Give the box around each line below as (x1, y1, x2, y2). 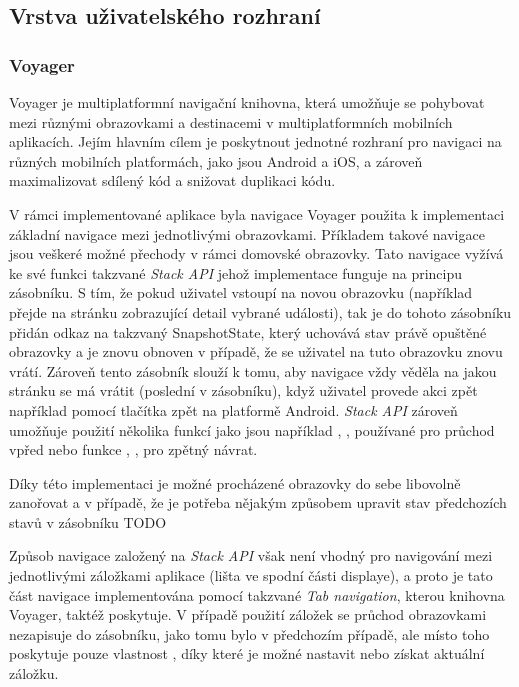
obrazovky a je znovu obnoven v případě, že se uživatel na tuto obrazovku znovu (9, 341, 503, 362)
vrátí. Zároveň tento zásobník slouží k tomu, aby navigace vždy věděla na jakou (9, 360, 497, 381)
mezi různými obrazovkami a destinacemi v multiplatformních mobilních (9, 111, 453, 132)
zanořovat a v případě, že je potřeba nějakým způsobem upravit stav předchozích (9, 492, 507, 513)
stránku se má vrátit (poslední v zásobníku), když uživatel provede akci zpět (9, 380, 478, 401)
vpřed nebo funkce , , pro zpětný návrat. (9, 439, 258, 460)
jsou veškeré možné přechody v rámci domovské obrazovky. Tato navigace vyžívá (9, 243, 504, 264)
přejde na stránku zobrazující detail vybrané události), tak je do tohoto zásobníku (9, 301, 512, 322)
